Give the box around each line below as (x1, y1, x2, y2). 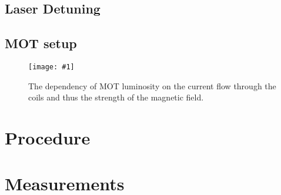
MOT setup (5, 34, 77, 52)
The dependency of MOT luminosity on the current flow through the (28, 79, 276, 92)
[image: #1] (28, 62, 75, 71)
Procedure (5, 126, 91, 150)
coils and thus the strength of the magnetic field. (28, 91, 204, 103)
